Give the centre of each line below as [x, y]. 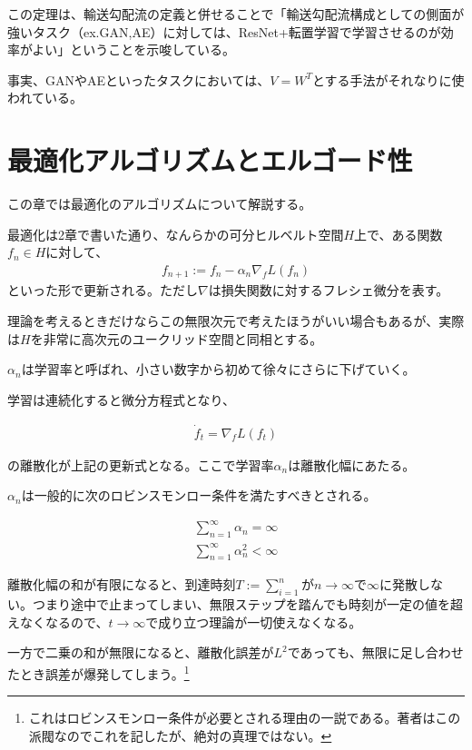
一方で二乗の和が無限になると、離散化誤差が [141, 652]
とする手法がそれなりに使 [388, 79]
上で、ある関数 [398, 234]
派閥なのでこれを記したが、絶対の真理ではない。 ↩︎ [180, 735]
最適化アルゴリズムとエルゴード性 [210, 160]
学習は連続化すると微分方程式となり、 [122, 399]
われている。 [45, 98]
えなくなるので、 [58, 622]
